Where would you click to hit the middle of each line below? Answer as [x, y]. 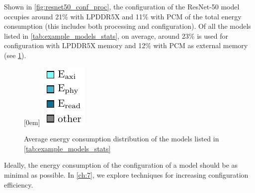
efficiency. [19, 184]
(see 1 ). [15, 55]
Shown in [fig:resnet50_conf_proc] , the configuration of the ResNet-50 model [122, 6]
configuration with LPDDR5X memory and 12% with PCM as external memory [126, 45]
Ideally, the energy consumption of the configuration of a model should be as [121, 165]
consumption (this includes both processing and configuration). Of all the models [127, 26]
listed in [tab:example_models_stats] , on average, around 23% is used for [116, 35]
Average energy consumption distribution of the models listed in [122, 139]
